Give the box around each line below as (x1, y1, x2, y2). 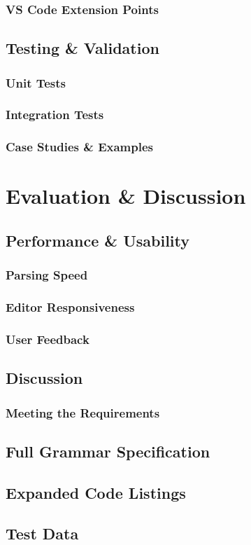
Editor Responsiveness (6, 298, 135, 316)
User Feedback (6, 330, 89, 347)
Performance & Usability (6, 229, 190, 251)
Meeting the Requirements (6, 403, 160, 421)
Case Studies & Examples (6, 138, 153, 156)
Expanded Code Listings (6, 481, 186, 503)
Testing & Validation (6, 37, 159, 59)
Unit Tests (6, 74, 66, 91)
